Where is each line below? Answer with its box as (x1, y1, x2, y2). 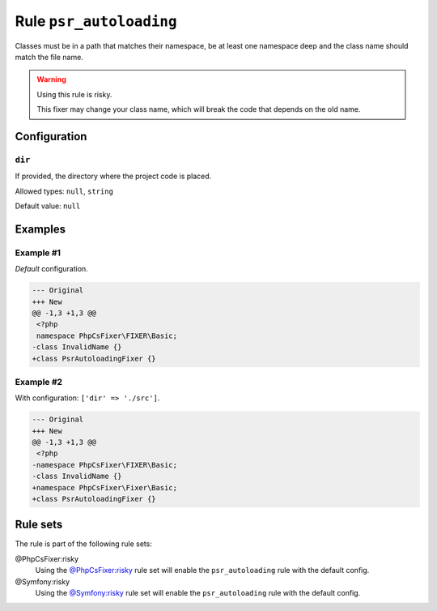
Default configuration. (15, 264, 88, 274)
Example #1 (15, 247, 61, 258)
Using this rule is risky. (36, 89, 112, 99)
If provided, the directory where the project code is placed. (15, 171, 212, 182)
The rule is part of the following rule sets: (15, 539, 153, 549)
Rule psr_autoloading (15, 12, 177, 30)
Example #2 (15, 376, 63, 387)
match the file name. (15, 52, 84, 62)
